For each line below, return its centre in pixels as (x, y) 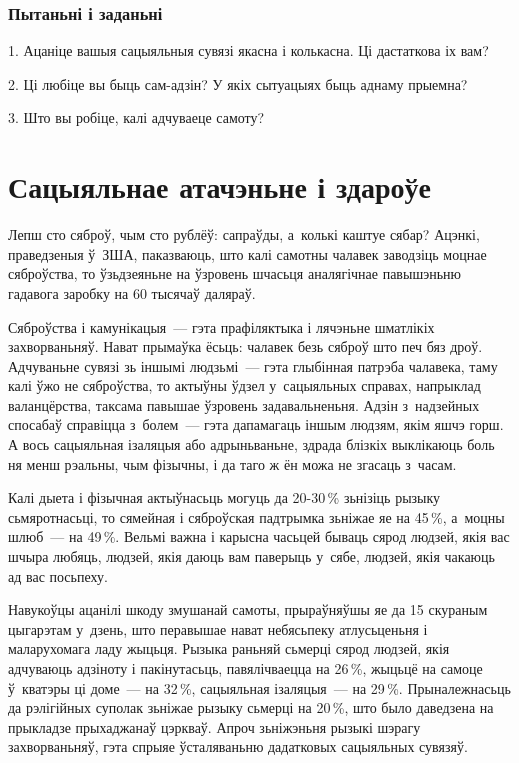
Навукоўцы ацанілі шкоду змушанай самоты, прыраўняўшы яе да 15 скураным (248, 609)
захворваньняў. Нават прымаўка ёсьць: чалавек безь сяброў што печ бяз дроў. (245, 346)
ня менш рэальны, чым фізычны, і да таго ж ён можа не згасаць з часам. (232, 463)
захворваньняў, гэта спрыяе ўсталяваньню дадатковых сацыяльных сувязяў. (238, 746)
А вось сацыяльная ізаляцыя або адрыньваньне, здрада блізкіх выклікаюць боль (251, 444)
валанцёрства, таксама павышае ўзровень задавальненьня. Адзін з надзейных (244, 404)
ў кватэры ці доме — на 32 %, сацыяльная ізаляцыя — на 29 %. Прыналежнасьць (259, 687)
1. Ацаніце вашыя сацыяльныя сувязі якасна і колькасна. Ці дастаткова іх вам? (248, 50)
